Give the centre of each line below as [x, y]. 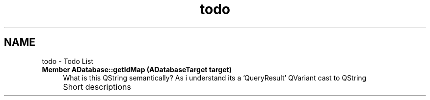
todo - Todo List [68, 61]
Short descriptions [97, 87]
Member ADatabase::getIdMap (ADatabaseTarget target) [137, 69]
